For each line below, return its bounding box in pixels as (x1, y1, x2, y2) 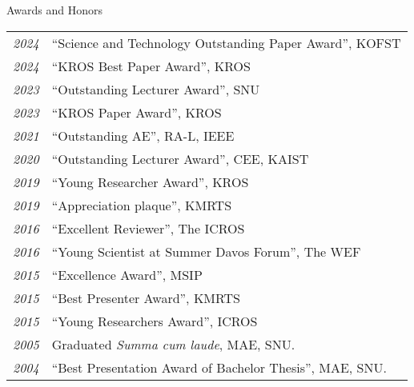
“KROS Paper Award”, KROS (51, 102, 222, 122)
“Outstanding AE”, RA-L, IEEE (51, 126, 235, 145)
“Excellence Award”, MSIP (51, 265, 203, 284)
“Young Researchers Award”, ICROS (51, 311, 258, 330)
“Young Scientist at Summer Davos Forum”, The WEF (51, 241, 361, 261)
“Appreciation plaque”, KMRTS (51, 195, 232, 214)
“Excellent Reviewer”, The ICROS (51, 218, 245, 237)
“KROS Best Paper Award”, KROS (51, 56, 251, 75)
